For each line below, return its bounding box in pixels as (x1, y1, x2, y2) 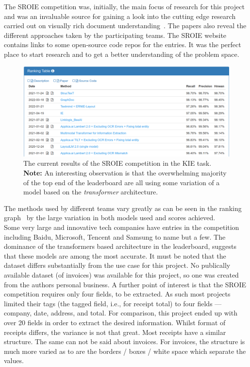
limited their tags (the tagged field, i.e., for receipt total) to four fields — (4, 298, 222, 308)
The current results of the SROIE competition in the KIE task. (23, 158, 212, 168)
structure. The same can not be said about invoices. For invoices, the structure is (4, 336, 245, 347)
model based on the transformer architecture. (23, 187, 158, 197)
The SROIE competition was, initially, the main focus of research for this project (4, 1, 245, 11)
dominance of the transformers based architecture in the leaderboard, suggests (4, 241, 237, 251)
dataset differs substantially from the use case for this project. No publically (4, 260, 231, 270)
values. (4, 355, 24, 366)
